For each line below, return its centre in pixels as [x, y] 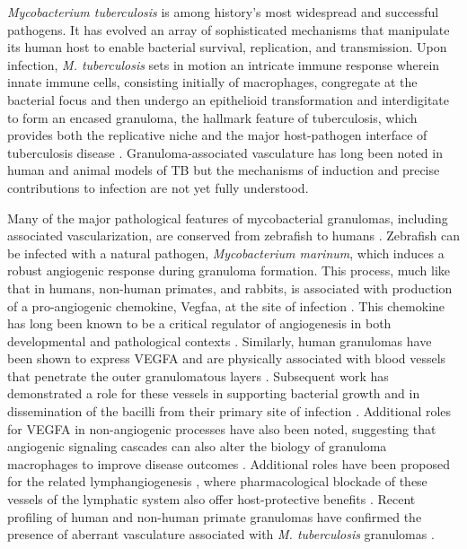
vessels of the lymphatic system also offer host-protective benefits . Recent [211, 499]
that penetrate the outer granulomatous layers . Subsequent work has [198, 375]
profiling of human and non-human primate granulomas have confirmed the [215, 516]
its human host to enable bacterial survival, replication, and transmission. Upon [227, 47]
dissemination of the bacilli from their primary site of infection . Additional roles [229, 411]
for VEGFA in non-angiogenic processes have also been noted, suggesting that [222, 428]
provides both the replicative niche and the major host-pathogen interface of [217, 135]
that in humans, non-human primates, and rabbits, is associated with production [230, 288]
